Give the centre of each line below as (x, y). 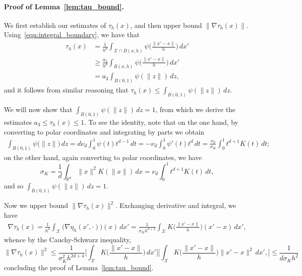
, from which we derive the (195, 109)
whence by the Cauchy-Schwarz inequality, (68, 240)
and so (14, 186)
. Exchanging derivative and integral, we (176, 205)
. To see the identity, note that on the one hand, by (161, 122)
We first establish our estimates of (55, 25)
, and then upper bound (166, 25)
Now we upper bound (36, 205)
